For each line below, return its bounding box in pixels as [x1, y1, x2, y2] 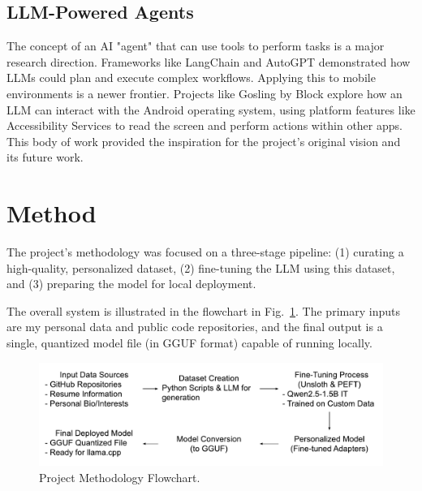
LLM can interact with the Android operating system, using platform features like [6, 101, 416, 118]
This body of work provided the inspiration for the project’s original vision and [6, 132, 401, 149]
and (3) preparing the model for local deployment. [6, 275, 256, 292]
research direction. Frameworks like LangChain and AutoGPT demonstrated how [6, 53, 411, 70]
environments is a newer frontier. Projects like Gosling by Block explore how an [6, 84, 403, 101]
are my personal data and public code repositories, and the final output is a [6, 318, 383, 335]
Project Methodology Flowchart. [39, 468, 200, 485]
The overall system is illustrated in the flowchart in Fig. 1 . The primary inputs [6, 302, 400, 319]
